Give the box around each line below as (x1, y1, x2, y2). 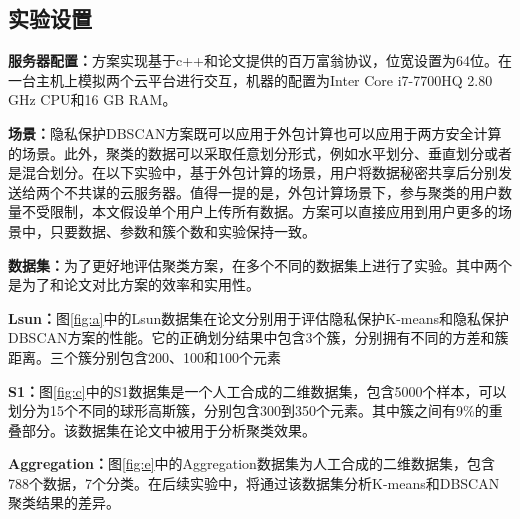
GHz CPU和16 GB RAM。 (8, 89, 177, 110)
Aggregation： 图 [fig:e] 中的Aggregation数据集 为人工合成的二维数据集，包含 (8, 453, 495, 474)
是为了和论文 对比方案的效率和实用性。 (8, 274, 260, 295)
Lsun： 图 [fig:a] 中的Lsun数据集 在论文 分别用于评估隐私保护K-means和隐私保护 (8, 307, 509, 328)
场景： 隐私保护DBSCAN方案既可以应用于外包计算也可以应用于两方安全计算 (8, 122, 502, 143)
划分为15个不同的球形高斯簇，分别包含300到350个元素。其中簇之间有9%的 (8, 400, 489, 421)
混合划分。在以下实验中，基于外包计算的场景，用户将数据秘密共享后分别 (21, 162, 498, 183)
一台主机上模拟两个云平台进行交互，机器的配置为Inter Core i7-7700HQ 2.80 (8, 69, 493, 90)
